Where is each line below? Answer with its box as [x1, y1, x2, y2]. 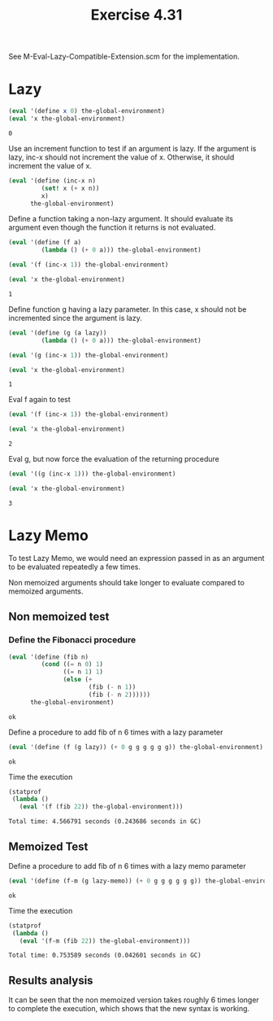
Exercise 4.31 [90, 6, 183, 24]
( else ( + [63, 676, 93, 684]
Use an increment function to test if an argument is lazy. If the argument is [8, 143, 257, 153]
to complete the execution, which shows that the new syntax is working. [8, 1004, 250, 1014]
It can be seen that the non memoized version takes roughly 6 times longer [8, 995, 260, 1005]
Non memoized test [8, 610, 110, 624]
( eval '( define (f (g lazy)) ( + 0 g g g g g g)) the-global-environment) [8, 743, 264, 751]
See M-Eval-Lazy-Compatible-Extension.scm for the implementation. [8, 51, 240, 62]
